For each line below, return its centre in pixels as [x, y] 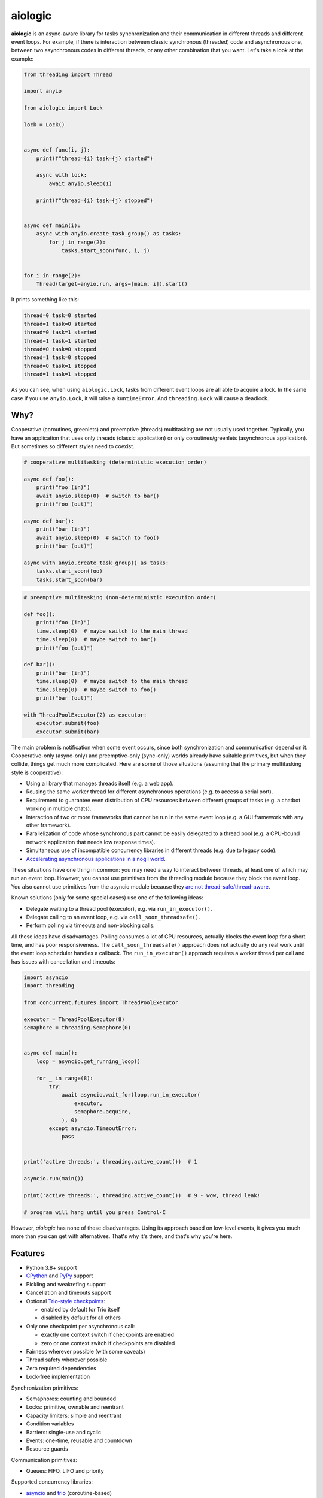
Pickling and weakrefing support [66, 1284]
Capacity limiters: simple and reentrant [74, 1415]
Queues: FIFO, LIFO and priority [65, 1471]
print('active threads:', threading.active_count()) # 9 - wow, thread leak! [142, 1196]
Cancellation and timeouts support [68, 1293]
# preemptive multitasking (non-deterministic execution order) [120, 597]
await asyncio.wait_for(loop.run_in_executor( [131, 1095]
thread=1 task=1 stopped [60, 374]
